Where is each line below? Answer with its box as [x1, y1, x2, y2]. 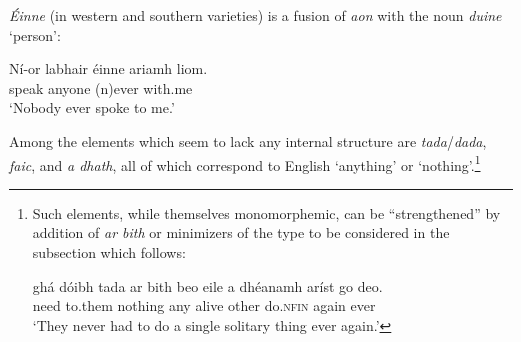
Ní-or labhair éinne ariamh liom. [9, 58, 208, 79]
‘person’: [9, 24, 61, 45]
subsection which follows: [32, 242, 186, 262]
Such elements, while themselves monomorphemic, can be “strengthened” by [32, 202, 501, 223]
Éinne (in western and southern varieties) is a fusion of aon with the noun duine [9, 5, 502, 25]
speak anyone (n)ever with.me [9, 77, 193, 98]
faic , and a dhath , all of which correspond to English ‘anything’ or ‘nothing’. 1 [9, 151, 481, 175]
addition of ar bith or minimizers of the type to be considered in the [32, 222, 450, 243]
